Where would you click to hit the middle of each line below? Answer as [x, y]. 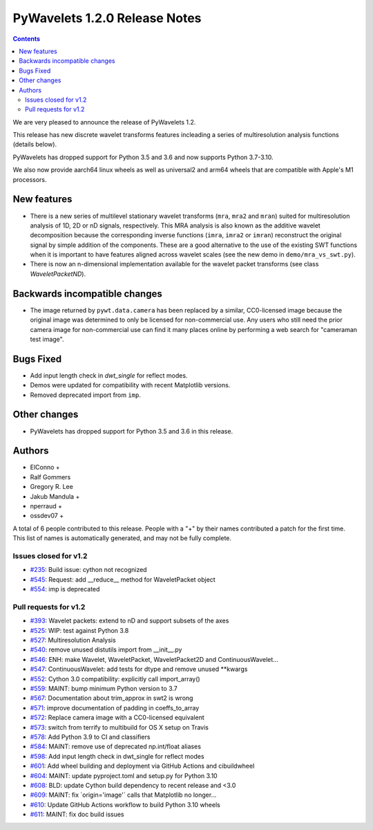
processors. [30, 179]
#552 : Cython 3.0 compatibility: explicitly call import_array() [115, 679]
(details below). [35, 145]
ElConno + [45, 468]
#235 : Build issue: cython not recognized [89, 570]
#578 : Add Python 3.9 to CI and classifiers [90, 737]
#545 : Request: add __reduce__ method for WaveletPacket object [123, 579]
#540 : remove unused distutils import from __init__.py [106, 649]
